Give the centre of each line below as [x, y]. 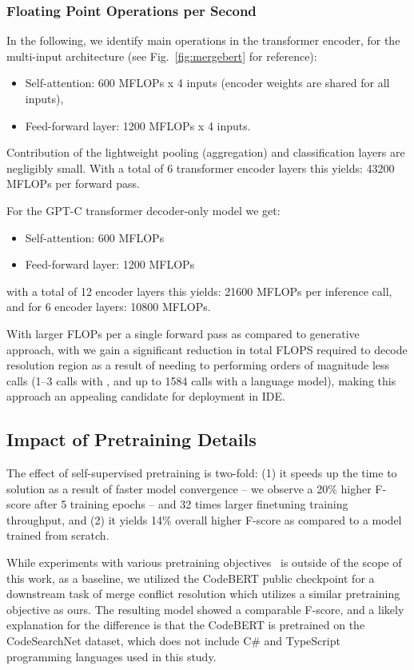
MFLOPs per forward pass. [74, 183]
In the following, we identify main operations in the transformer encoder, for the [203, 40]
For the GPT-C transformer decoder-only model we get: [143, 210]
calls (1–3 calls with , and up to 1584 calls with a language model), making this [201, 380]
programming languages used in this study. [111, 656]
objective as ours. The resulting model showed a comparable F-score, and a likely [205, 609]
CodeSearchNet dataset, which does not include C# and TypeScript [173, 641]
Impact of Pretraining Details [131, 439]
